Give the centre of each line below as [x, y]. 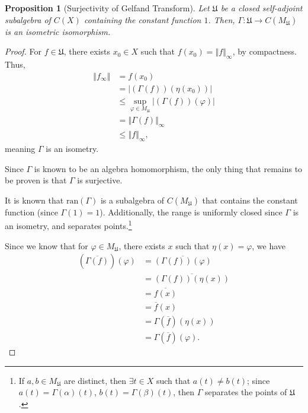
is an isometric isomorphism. [58, 31]
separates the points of [246, 392]
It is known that [34, 200]
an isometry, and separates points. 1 [68, 225]
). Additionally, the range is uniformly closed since [191, 212]
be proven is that [36, 180]
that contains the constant [250, 200]
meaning [20, 148]
